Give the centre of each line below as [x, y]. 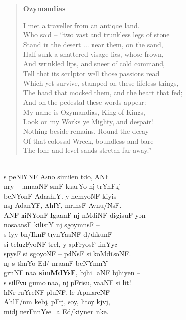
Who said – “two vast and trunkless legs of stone [96, 35]
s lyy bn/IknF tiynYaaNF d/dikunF [58, 234]
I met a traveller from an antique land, [81, 25]
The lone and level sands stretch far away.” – [90, 150]
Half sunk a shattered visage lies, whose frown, [93, 54]
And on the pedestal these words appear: [85, 102]
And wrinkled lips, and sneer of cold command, [94, 63]
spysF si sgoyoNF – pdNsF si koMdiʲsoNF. [68, 253]
